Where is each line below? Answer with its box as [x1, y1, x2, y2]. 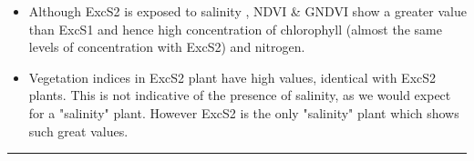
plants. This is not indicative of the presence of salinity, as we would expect [28, 86, 451, 105]
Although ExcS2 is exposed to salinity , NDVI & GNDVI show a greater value [28, 2, 467, 20]
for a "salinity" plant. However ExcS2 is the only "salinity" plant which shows [28, 103, 459, 122]
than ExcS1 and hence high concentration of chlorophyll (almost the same [28, 19, 442, 38]
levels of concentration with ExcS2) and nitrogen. [28, 37, 305, 56]
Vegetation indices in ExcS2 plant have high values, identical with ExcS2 [28, 67, 437, 86]
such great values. [28, 121, 129, 140]
